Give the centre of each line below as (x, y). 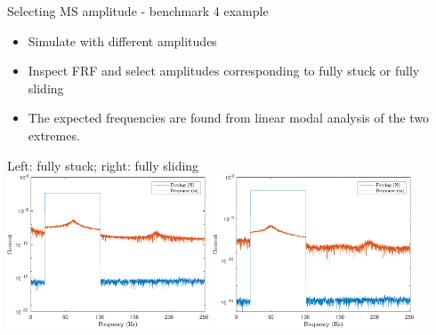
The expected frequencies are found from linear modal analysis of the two (229, 118)
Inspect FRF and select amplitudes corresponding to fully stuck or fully (224, 71)
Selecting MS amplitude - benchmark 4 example (138, 11)
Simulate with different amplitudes (122, 40)
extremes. (54, 135)
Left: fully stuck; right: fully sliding (103, 165)
